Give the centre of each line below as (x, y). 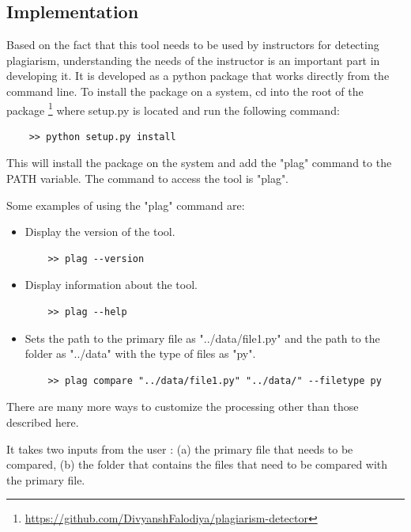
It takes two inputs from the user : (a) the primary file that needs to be (180, 448)
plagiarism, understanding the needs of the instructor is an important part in (193, 60)
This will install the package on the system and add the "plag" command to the (199, 163)
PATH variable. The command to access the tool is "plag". (148, 179)
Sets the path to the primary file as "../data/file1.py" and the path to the (202, 338)
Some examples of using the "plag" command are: (126, 205)
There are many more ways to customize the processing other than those (183, 407)
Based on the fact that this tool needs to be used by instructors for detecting (193, 45)
